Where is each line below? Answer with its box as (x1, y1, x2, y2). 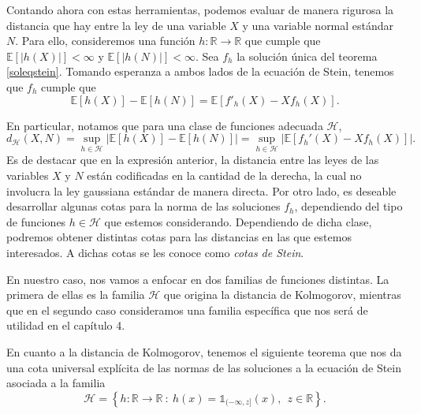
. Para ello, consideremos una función (15, 32, 196, 49)
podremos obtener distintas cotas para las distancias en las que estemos (6, 229, 352, 245)
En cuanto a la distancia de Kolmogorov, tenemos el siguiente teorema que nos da (6, 343, 402, 360)
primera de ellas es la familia (6, 286, 145, 303)
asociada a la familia (6, 375, 106, 391)
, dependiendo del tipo (294, 198, 403, 214)
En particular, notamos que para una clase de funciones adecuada (6, 117, 323, 133)
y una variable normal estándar (242, 17, 394, 33)
